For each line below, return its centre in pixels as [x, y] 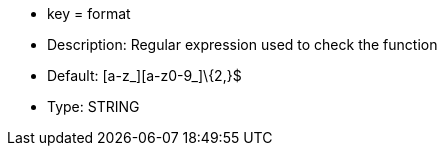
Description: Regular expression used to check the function [242, 44]
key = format [89, 13]
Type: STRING [93, 106]
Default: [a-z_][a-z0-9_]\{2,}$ [144, 75]
